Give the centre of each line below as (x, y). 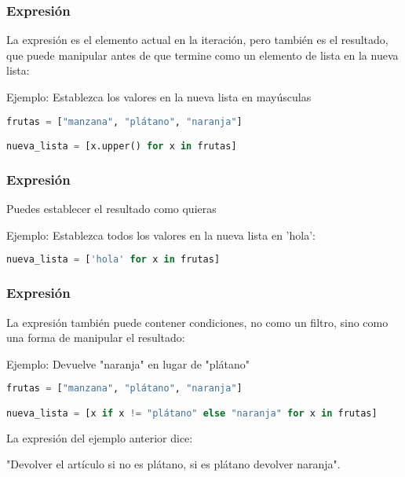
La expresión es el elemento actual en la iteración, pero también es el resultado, (197, 40)
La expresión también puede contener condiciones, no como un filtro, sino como (197, 322)
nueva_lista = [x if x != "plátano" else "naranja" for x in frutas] (192, 413)
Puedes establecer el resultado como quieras (111, 209)
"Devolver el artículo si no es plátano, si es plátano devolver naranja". (173, 464)
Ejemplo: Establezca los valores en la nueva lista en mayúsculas (159, 97)
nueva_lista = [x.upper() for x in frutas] (122, 147)
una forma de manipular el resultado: (96, 338)
